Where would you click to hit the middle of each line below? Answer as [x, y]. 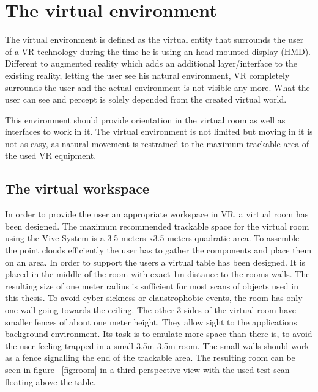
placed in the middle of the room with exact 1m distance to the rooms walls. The [157, 274]
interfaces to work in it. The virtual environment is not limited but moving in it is [159, 132]
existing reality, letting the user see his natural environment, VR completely [147, 75]
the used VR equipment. [51, 155]
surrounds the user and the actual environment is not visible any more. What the [157, 87]
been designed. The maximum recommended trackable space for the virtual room [157, 226]
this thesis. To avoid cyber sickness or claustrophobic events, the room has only [154, 298]
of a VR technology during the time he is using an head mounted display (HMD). [158, 51]
